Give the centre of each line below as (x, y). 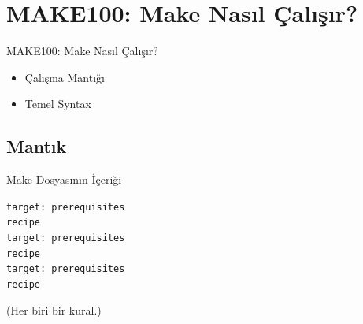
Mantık (37, 146)
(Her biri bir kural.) (54, 309)
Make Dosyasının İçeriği (64, 179)
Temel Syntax (58, 104)
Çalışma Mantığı (65, 77)
